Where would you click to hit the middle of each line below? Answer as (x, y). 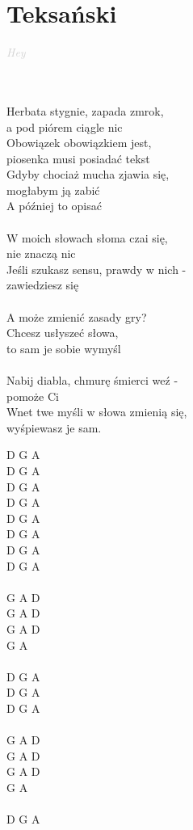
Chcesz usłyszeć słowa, (63, 333)
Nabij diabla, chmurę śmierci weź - (92, 380)
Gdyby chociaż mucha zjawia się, (88, 174)
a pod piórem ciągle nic (65, 126)
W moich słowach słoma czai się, (87, 237)
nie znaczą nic (41, 253)
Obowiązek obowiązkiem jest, (79, 143)
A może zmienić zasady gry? (77, 316)
